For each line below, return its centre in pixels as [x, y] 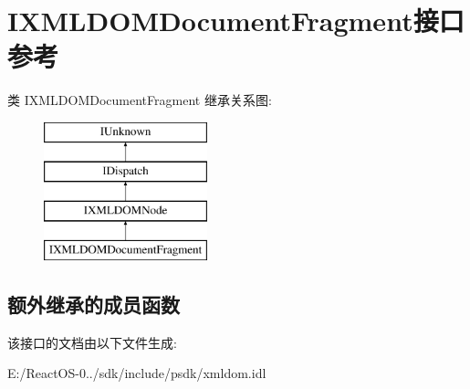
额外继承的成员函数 [94, 305]
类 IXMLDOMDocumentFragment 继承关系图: [140, 100]
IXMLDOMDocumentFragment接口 [236, 21]
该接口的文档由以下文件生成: [92, 342]
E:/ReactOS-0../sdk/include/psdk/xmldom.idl [137, 373]
